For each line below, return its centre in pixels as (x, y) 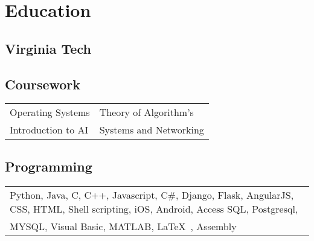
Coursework (43, 84)
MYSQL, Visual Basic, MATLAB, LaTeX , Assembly (123, 226)
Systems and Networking (152, 130)
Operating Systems (50, 112)
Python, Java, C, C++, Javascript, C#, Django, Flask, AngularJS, (152, 194)
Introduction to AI (49, 130)
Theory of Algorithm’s (146, 112)
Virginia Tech (48, 48)
